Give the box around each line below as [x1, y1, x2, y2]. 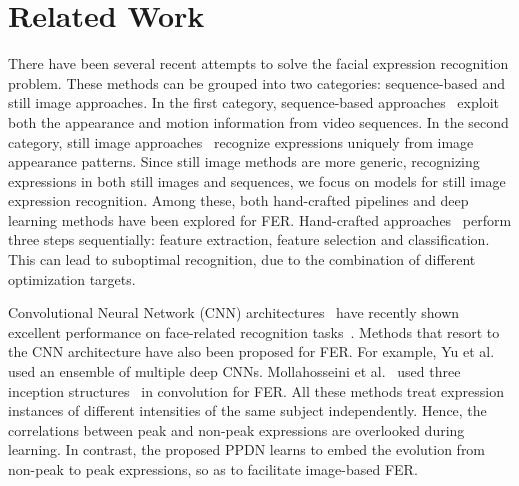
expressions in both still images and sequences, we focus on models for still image [8, 170, 506, 191]
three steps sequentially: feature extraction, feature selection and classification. [8, 229, 490, 250]
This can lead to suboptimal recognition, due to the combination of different [8, 249, 476, 270]
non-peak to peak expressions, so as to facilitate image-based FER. [8, 459, 418, 479]
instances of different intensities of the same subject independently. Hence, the [8, 400, 487, 421]
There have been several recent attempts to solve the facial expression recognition [8, 53, 509, 74]
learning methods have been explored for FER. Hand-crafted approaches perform [8, 209, 512, 230]
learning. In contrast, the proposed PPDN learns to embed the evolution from [8, 439, 486, 460]
